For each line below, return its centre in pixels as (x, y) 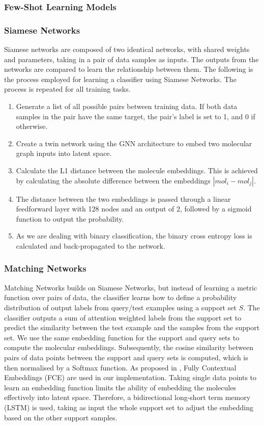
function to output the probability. (70, 218)
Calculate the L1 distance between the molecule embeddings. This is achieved (137, 170)
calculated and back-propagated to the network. (91, 245)
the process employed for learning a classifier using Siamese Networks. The (120, 79)
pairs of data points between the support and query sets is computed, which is (126, 357)
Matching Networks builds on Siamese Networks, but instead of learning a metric (131, 287)
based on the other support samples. (61, 417)
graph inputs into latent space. (64, 153)
